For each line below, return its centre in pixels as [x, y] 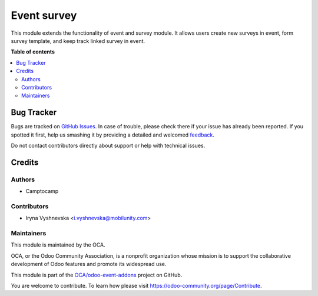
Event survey [44, 15]
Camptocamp [42, 191]
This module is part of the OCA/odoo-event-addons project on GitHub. [97, 275]
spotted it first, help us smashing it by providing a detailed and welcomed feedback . [113, 135]
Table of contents [33, 52]
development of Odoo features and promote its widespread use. [89, 264]
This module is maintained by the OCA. [58, 245]
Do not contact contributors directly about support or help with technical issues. [108, 145]
